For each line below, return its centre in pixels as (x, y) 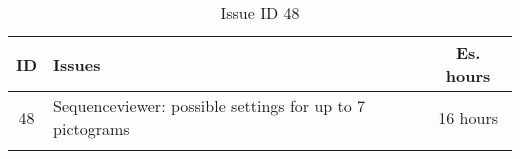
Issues (77, 64)
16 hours (468, 117)
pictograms (91, 128)
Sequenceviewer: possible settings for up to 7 (209, 105)
